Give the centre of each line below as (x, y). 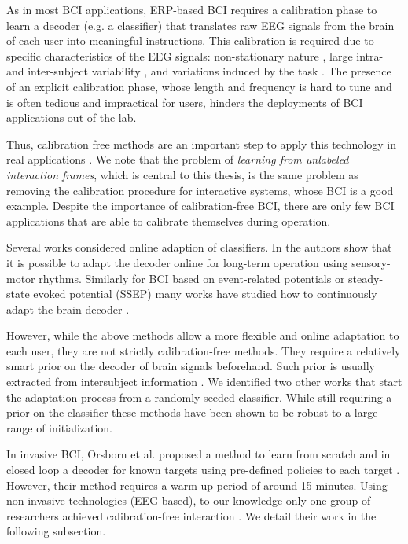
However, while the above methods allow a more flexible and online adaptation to (203, 335)
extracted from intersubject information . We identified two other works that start (204, 382)
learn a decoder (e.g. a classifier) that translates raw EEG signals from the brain (200, 25)
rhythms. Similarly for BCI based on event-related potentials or (192, 278)
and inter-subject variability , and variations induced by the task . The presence (199, 71)
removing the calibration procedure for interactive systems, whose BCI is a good (200, 190)
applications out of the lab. (72, 118)
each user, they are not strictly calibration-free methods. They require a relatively (204, 350)
